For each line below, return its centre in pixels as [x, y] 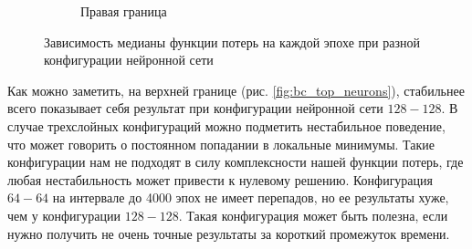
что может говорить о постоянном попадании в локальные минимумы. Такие [221, 144]
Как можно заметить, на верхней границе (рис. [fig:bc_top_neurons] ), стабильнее [236, 90]
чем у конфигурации [64, 215]
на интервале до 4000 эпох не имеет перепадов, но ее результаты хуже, [251, 197]
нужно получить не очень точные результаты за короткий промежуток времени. [229, 233]
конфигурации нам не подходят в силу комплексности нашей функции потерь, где [236, 162]
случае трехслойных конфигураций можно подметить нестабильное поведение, [226, 125]
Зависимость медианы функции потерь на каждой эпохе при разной [232, 41]
